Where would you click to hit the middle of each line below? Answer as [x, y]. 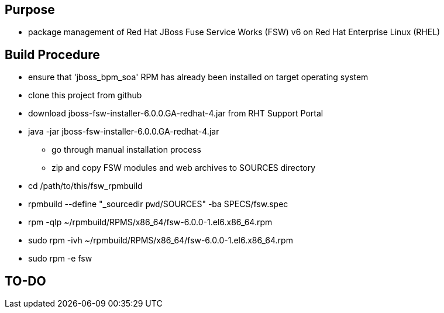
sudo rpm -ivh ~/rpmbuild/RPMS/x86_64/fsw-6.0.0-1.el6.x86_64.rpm [161, 240]
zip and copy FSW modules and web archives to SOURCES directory [184, 168]
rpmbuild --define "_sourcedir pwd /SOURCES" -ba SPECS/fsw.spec [158, 204]
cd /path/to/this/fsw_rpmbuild [85, 186]
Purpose [30, 10]
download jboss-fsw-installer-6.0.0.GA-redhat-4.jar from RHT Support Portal [176, 113]
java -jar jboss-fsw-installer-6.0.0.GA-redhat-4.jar [124, 132]
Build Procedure [52, 54]
